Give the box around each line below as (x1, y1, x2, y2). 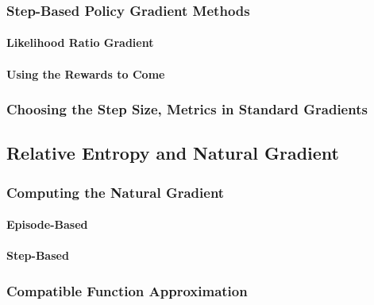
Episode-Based (6, 216, 88, 233)
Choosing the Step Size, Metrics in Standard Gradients (6, 99, 368, 119)
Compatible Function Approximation (6, 280, 248, 300)
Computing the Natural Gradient (6, 182, 225, 202)
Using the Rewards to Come (6, 65, 165, 82)
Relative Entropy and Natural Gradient (6, 141, 339, 165)
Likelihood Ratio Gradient (6, 34, 154, 51)
